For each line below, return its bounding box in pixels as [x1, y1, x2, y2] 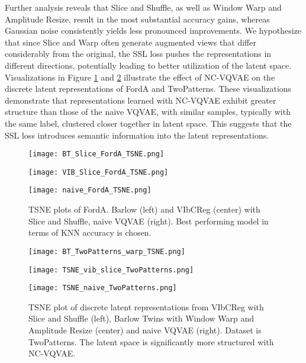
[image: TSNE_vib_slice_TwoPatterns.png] [28, 265, 194, 274]
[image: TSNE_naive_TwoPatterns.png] [28, 284, 177, 293]
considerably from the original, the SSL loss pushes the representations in [5, 47, 272, 60]
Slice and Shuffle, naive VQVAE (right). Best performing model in [28, 214, 269, 227]
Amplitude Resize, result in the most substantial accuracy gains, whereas [5, 12, 270, 25]
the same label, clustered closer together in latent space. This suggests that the [5, 117, 292, 129]
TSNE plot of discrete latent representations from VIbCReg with [28, 300, 264, 313]
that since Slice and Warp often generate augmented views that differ [5, 36, 256, 48]
